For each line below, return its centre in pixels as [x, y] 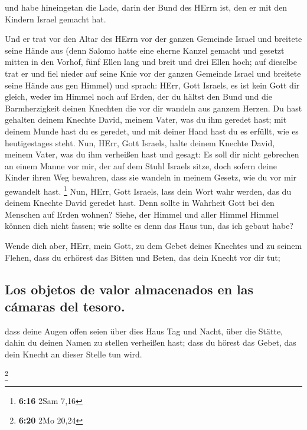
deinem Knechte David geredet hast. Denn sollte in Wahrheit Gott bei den [140, 203]
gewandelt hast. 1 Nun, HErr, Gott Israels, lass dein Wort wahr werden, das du [148, 190]
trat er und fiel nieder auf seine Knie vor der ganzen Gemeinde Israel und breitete [153, 73]
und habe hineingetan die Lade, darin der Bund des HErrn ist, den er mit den [146, 7]
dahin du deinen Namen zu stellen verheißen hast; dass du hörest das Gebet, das [151, 342]
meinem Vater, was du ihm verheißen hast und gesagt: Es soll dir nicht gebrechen [152, 154]
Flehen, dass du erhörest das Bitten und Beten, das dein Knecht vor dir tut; [143, 257]
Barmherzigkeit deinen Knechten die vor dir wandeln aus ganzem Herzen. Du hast [153, 108]
